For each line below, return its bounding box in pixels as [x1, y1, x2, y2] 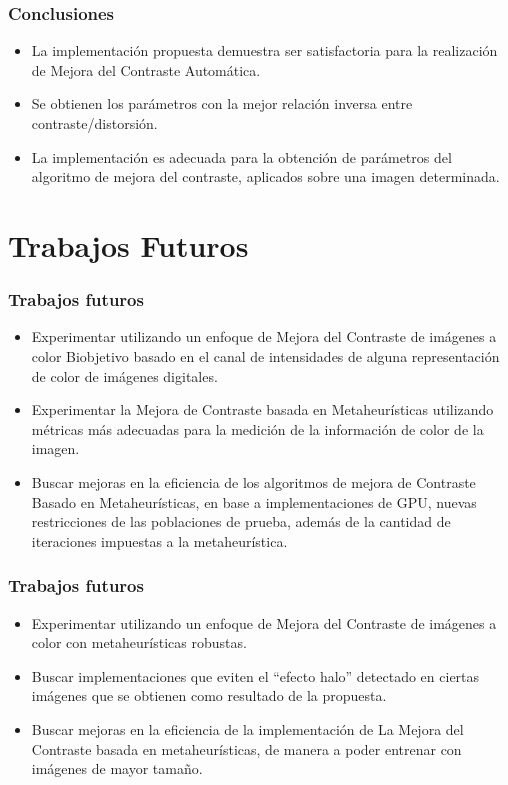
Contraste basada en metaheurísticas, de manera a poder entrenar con [31, 738, 462, 759]
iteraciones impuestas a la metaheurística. [31, 530, 288, 551]
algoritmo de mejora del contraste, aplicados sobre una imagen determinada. [31, 166, 500, 187]
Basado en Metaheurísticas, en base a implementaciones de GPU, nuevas [31, 491, 477, 512]
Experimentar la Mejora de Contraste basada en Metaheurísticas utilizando [31, 399, 494, 420]
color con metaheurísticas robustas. [31, 632, 247, 653]
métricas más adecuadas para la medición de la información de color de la [31, 418, 484, 439]
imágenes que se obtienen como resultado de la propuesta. [31, 685, 387, 706]
